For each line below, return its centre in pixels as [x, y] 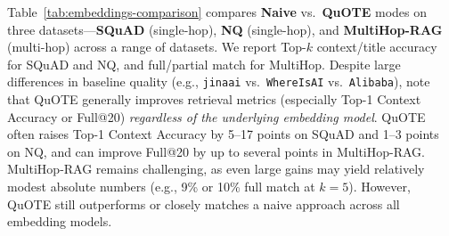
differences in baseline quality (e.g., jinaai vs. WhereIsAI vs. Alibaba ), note [219, 81]
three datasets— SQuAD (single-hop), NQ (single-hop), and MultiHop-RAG [225, 29]
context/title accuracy [377, 47]
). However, [380, 186]
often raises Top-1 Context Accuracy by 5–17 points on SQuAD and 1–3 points [223, 134]
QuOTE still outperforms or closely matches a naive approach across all [204, 203]
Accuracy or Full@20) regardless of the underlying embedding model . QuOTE [216, 116]
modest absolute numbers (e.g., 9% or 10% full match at [161, 186]
